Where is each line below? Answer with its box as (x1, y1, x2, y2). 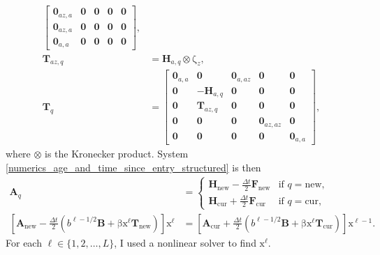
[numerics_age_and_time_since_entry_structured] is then (6, 160, 261, 174)
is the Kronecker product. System (45, 146, 189, 161)
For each (6, 235, 42, 249)
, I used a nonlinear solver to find (114, 235, 256, 249)
